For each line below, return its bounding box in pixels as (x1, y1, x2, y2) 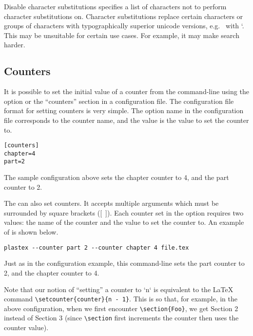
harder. (4, 40, 25, 50)
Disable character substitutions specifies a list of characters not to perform (4, 1, 227, 11)
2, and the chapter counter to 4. (4, 267, 99, 277)
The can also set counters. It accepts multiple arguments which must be (4, 198, 219, 208)
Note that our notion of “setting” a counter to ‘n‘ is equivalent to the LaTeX (4, 284, 234, 294)
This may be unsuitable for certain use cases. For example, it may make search (4, 30, 239, 40)
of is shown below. (4, 227, 58, 237)
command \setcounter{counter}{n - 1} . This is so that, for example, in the (4, 294, 238, 304)
